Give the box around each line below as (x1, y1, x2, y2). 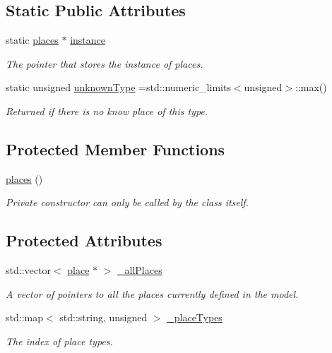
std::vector (6, 263, 51, 277)
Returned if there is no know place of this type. (6, 103, 208, 118)
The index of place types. (6, 333, 113, 348)
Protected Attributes (6, 229, 162, 251)
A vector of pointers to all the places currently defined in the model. (6, 286, 299, 301)
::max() (295, 80, 327, 95)
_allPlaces (117, 263, 162, 277)
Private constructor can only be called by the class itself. (6, 195, 249, 210)
